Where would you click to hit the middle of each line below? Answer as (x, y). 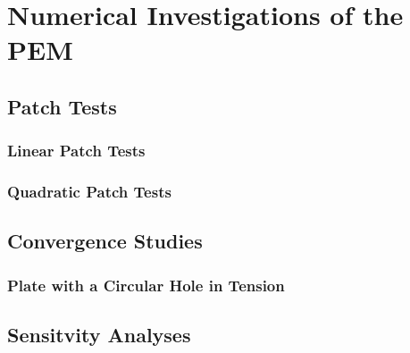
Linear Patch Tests (76, 151)
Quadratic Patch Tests (89, 192)
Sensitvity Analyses (99, 335)
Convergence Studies (105, 241)
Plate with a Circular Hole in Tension (146, 285)
